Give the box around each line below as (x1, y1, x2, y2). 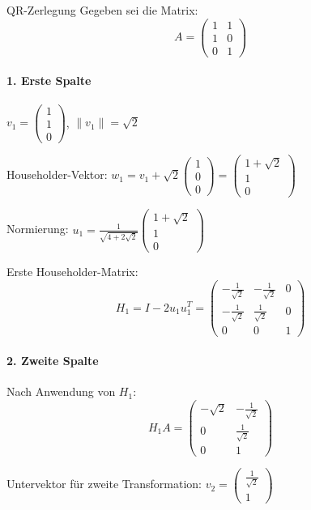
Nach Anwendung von (6, 383, 116, 400)
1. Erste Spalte (6, 72, 92, 89)
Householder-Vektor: (6, 166, 108, 183)
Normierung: (6, 220, 69, 237)
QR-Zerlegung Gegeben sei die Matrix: (6, 2, 198, 18)
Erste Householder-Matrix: (6, 263, 138, 280)
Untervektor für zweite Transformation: (6, 475, 202, 492)
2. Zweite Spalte (6, 351, 99, 368)
